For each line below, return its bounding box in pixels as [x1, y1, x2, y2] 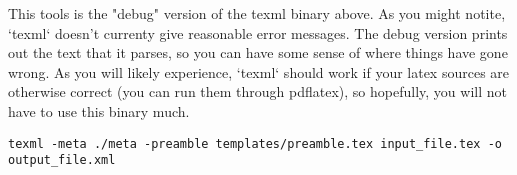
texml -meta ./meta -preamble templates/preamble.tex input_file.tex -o [8, 136, 502, 151]
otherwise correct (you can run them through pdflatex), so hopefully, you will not [8, 81, 507, 102]
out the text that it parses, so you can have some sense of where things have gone [8, 42, 508, 63]
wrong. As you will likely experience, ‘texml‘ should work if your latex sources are [8, 61, 510, 82]
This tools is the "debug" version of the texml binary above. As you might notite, [8, 3, 506, 23]
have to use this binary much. [8, 100, 190, 121]
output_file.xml [8, 153, 116, 168]
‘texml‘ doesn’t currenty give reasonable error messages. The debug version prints [8, 22, 508, 43]
